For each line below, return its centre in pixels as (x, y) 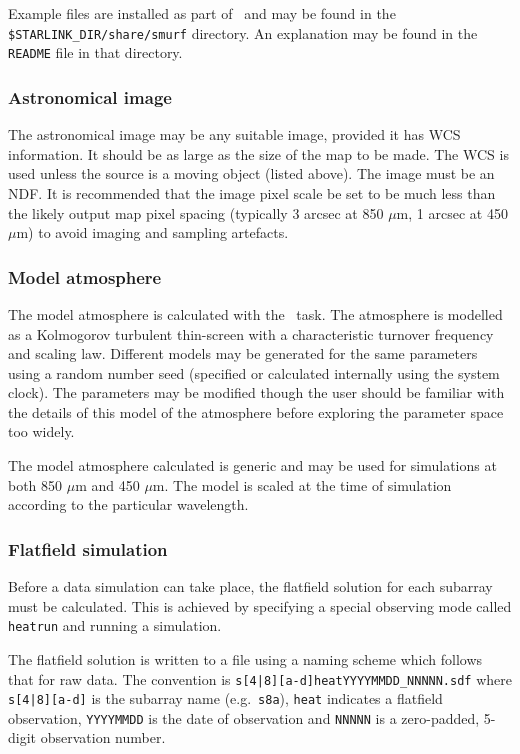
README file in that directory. (95, 52)
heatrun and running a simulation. (115, 625)
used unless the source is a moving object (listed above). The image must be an (251, 173)
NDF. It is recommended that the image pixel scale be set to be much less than (252, 192)
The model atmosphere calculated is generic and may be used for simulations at (252, 465)
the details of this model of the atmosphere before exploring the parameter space (256, 411)
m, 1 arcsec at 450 (452, 212)
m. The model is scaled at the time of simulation (302, 484)
